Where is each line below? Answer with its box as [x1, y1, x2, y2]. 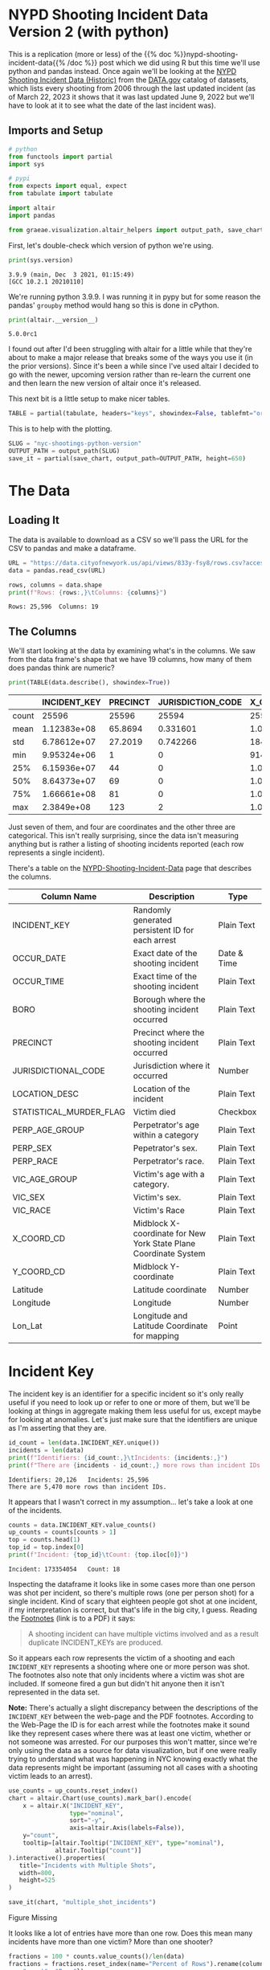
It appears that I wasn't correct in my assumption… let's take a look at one [8, 1497, 253, 1506]
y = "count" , [22, 1832, 59, 1840]
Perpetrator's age [133, 1119, 199, 1130]
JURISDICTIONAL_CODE [12, 1065, 106, 1077]
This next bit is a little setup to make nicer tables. [8, 394, 170, 403]
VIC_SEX [12, 1191, 46, 1203]
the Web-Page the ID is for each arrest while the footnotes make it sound [8, 1719, 251, 1729]
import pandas [8, 211, 56, 219]
